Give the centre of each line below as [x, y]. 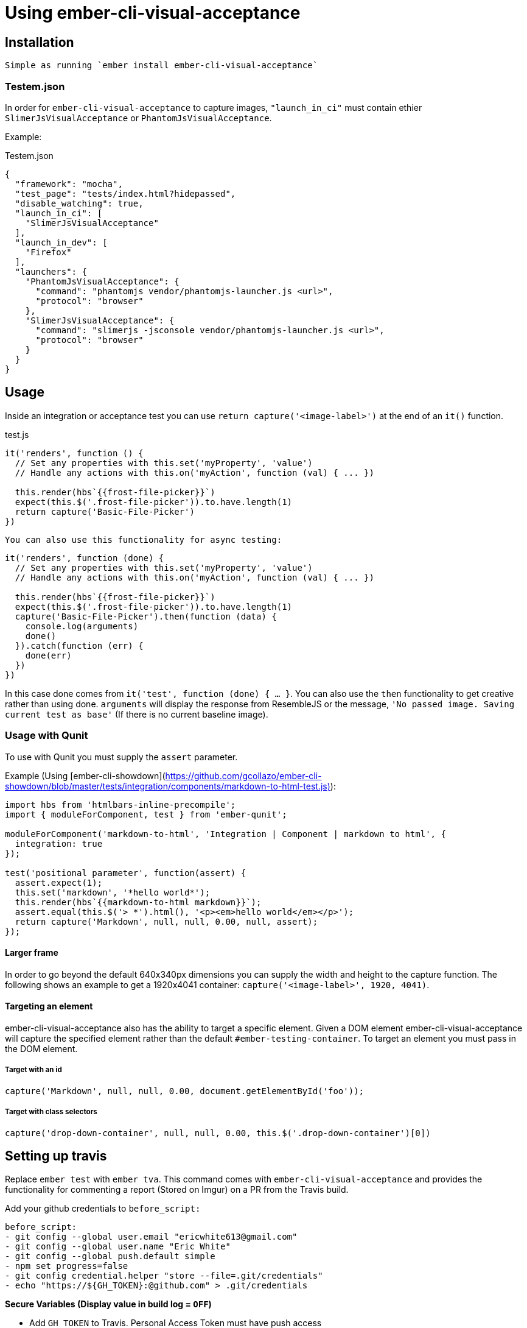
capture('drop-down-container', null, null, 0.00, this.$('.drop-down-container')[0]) [218, 1133]
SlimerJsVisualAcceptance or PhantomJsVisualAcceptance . [138, 118]
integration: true [59, 843]
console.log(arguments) [82, 626]
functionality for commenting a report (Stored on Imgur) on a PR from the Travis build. [177, 1190]
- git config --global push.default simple [110, 1256]
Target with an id [33, 1070]
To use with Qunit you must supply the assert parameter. [121, 757]
